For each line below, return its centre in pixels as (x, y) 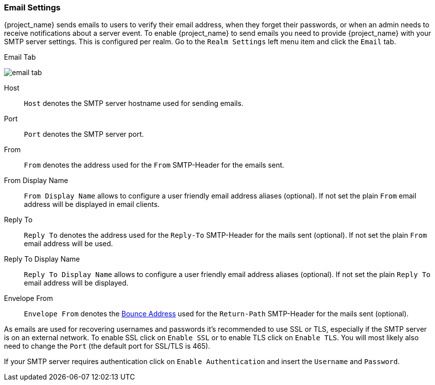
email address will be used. (69, 244)
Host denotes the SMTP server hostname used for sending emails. (134, 103)
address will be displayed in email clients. (92, 204)
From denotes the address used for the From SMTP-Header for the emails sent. (154, 165)
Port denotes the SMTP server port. (84, 134)
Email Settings (32, 7)
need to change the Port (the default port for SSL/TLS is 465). (107, 346)
